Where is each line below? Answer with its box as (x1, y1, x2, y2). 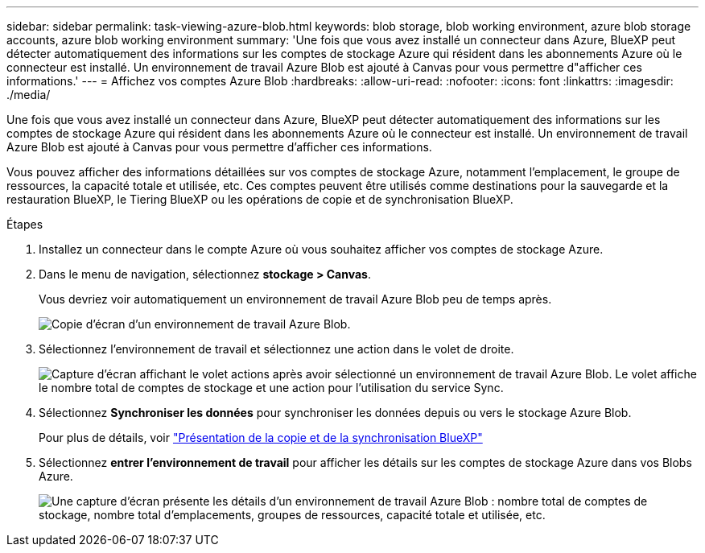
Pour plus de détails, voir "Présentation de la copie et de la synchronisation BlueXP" (39, 431, 483, 444)
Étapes (6, 217, 43, 231)
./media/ (6, 88, 51, 101)
